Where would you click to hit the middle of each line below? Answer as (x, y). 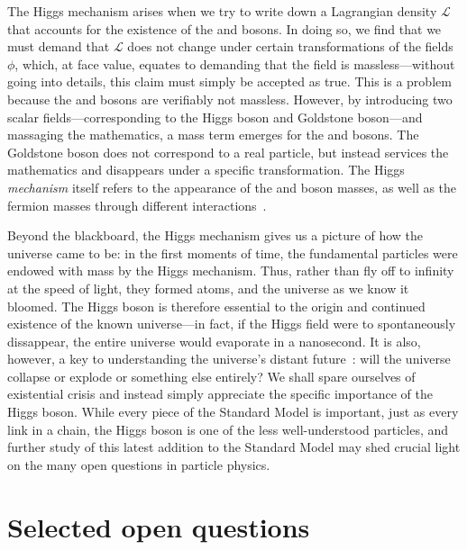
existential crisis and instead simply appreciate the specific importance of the (220, 394)
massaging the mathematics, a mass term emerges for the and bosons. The (213, 135)
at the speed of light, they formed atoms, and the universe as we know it (208, 288)
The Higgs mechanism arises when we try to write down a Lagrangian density (222, 11)
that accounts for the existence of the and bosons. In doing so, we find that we (224, 28)
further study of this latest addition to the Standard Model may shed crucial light (234, 447)
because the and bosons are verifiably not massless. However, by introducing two (230, 99)
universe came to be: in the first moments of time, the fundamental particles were (233, 252)
